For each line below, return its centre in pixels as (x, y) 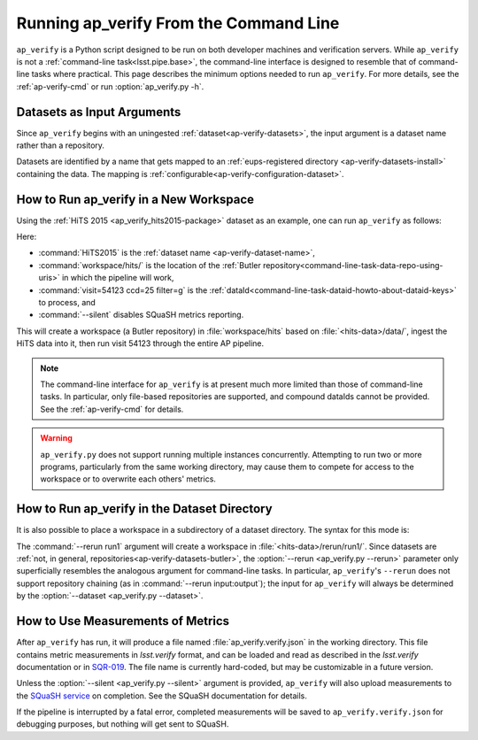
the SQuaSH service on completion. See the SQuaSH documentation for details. (162, 696)
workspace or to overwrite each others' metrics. (128, 479)
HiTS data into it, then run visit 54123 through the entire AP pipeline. (140, 343)
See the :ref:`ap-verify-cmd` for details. (112, 409)
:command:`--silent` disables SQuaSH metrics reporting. (141, 315)
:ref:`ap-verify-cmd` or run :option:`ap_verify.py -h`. (110, 86)
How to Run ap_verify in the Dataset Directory (145, 509)
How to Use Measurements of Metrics (123, 621)
